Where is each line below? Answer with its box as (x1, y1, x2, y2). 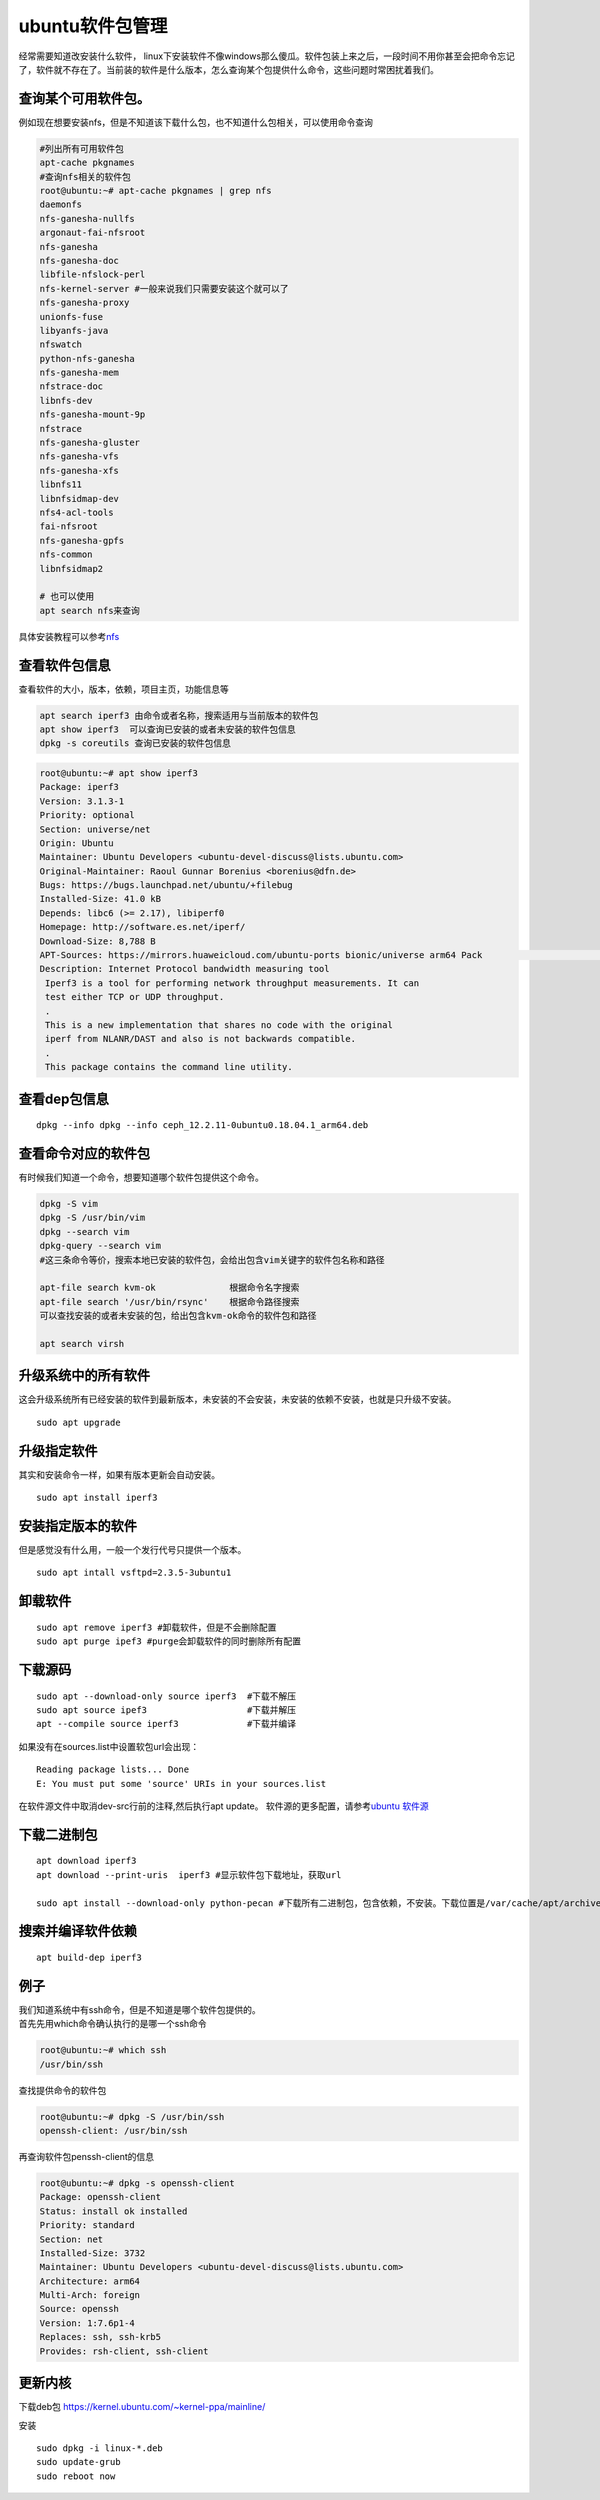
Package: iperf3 (39, 781, 120, 793)
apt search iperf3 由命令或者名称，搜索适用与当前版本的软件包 (39, 710, 319, 721)
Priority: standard (39, 2220, 135, 2231)
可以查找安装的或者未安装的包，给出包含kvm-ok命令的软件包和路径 (39, 1310, 317, 1322)
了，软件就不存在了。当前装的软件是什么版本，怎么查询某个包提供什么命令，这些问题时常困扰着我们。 (18, 63, 439, 75)
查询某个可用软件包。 (18, 90, 150, 107)
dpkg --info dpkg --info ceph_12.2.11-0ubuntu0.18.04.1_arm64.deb (36, 1120, 369, 1131)
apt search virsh (39, 1338, 125, 1349)
